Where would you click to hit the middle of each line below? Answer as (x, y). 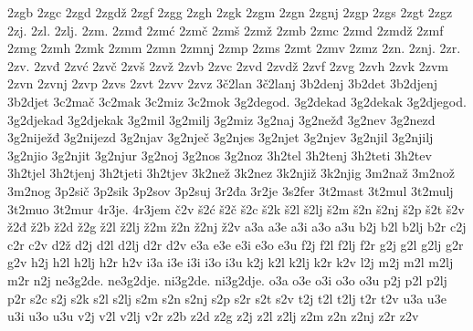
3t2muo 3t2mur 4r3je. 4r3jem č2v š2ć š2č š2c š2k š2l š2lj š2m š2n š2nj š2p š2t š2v (236, 208)
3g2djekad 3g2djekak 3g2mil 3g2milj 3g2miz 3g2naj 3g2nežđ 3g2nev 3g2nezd (221, 119)
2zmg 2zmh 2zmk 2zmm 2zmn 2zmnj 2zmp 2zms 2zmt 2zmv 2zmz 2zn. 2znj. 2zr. (234, 48)
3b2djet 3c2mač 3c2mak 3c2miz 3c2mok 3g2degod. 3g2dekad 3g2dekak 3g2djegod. (237, 101)
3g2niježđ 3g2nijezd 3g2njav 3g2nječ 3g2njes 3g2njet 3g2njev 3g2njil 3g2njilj (221, 137)
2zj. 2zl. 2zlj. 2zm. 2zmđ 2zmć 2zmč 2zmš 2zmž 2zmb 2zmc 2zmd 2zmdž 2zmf (226, 30)
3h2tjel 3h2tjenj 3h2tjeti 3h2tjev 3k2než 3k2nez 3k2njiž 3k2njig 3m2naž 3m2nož (231, 173)
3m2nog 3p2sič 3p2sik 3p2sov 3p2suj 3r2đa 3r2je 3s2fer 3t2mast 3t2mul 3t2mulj (231, 190)
